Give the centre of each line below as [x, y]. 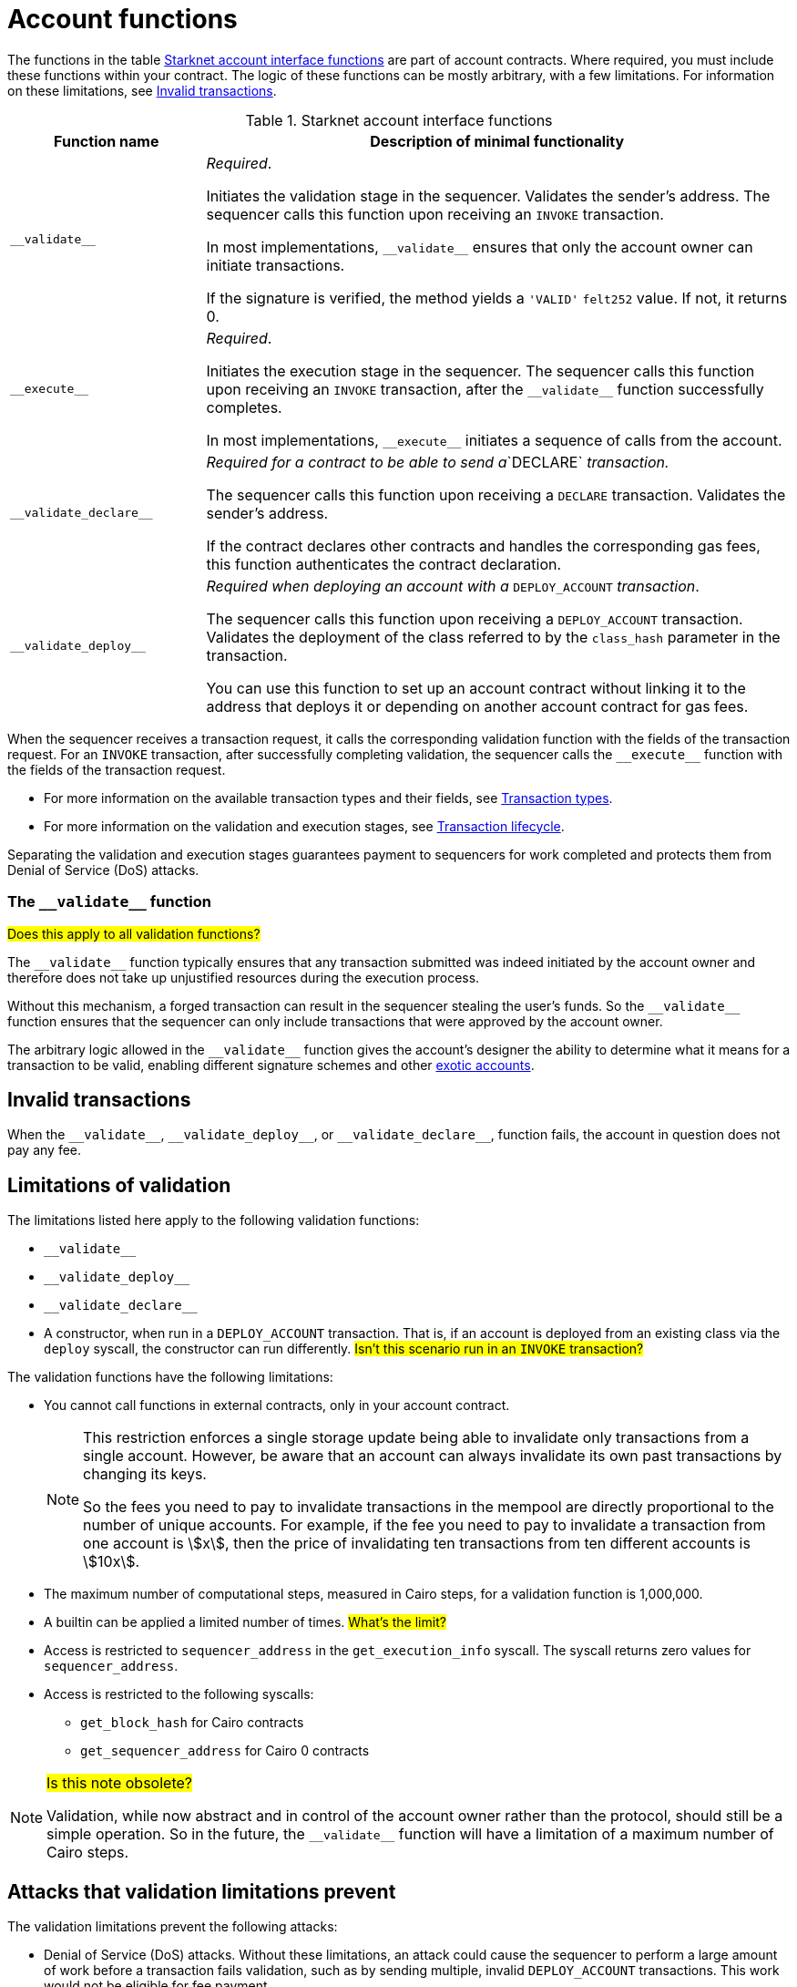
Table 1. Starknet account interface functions [399, 120]
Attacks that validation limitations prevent [202, 1891]
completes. [244, 407]
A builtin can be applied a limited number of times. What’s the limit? [245, 1622]
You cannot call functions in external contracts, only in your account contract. [277, 1405]
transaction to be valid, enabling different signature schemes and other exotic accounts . [271, 1065]
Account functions [123, 19]
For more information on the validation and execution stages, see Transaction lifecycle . [304, 826]
